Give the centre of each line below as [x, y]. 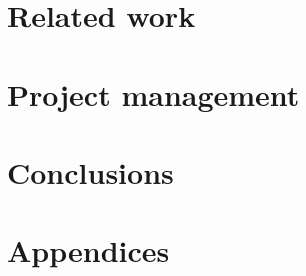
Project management [153, 93]
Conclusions [90, 171]
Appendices [88, 250]
